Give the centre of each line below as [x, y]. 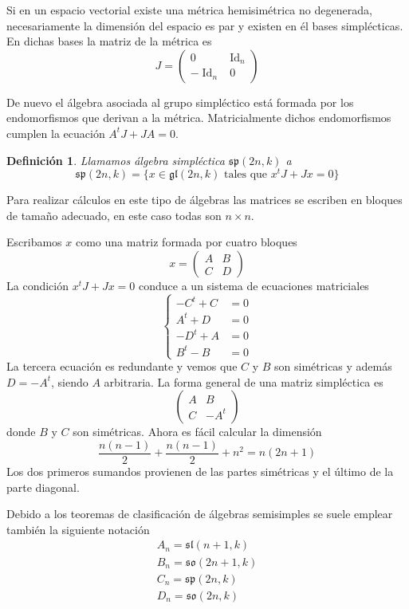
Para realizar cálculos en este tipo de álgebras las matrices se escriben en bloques [204, 200]
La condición [37, 286]
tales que [246, 175]
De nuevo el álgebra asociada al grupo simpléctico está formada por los [180, 102]
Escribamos [34, 242]
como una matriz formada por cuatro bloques [186, 242]
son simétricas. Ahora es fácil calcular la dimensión [197, 432]
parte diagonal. [43, 487]
